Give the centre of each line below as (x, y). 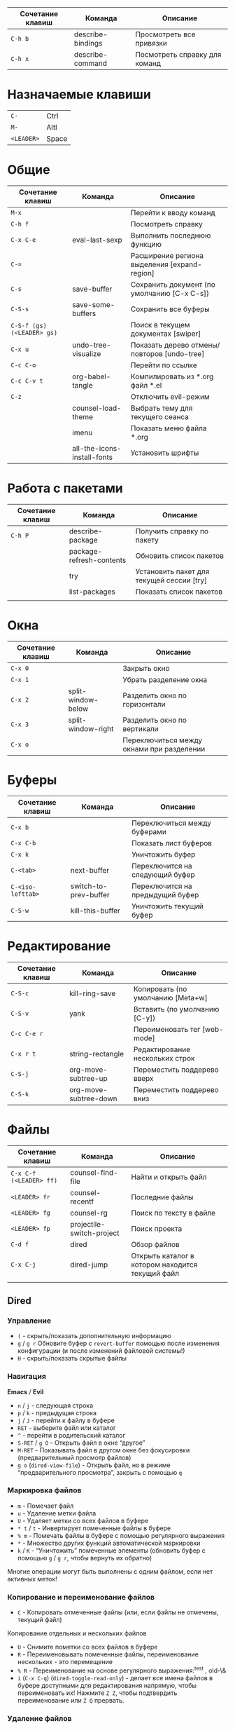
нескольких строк (164, 1058)
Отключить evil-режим (170, 397)
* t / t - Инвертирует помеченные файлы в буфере (94, 1528)
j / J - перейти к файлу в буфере (66, 1420)
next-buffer (90, 870)
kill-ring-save (92, 993)
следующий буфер (163, 874)
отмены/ (206, 345)
